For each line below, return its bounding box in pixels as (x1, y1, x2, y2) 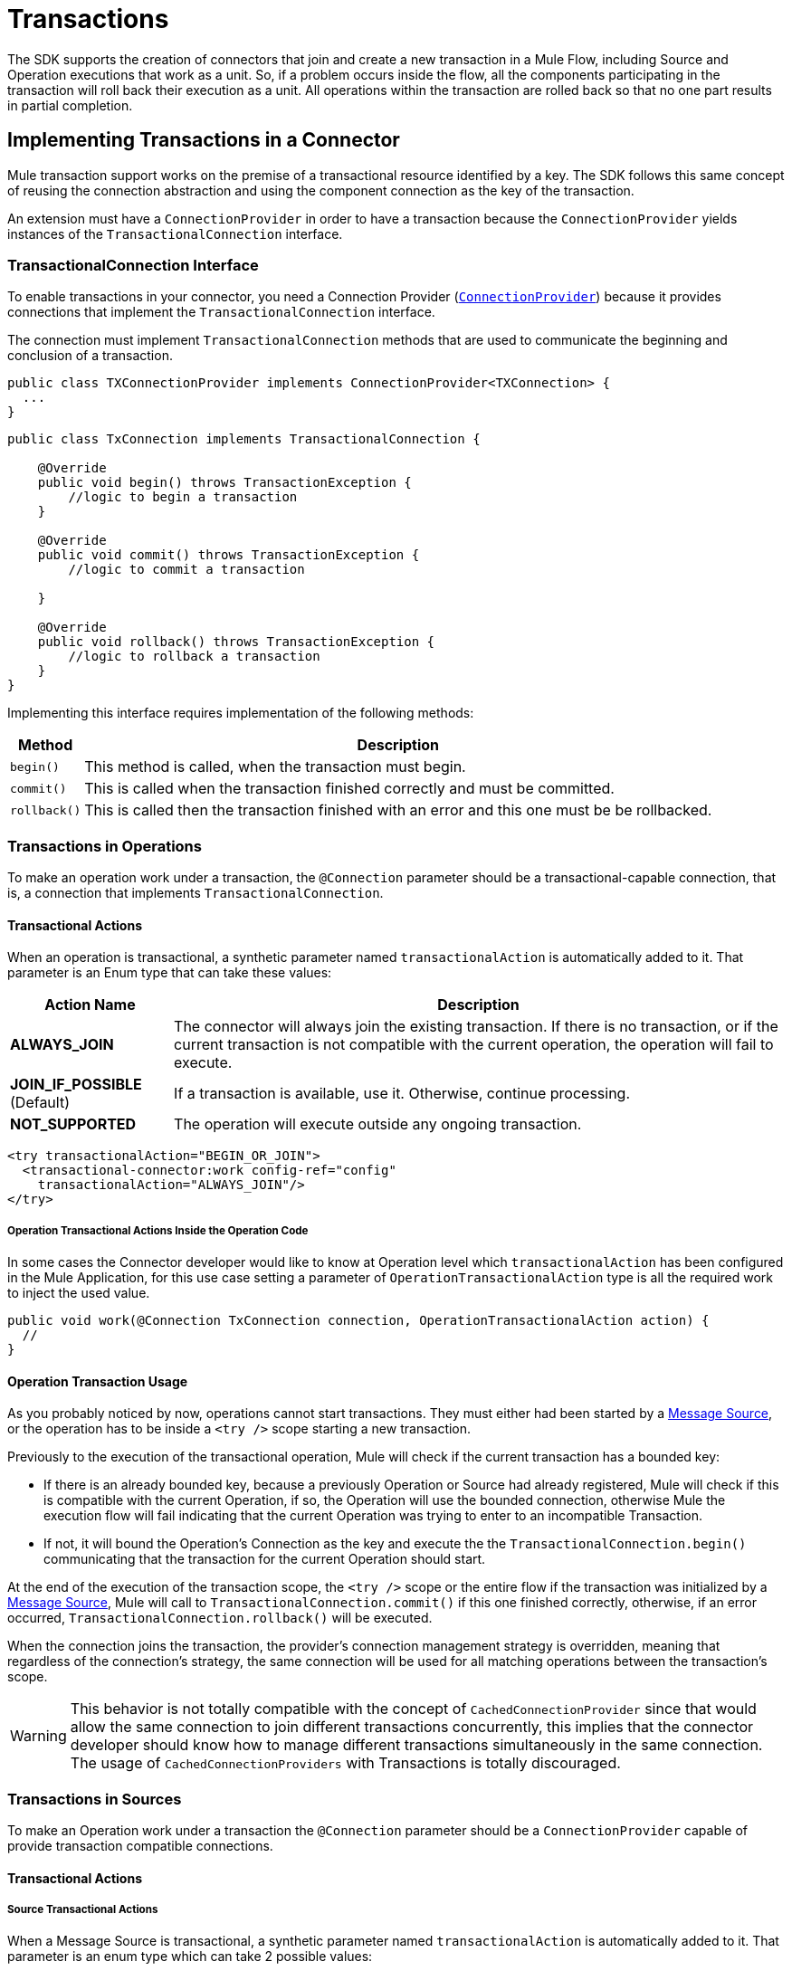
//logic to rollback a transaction (68, 649, 320, 664)
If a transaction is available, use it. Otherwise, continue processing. (174, 1084, 631, 1103)
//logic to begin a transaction (68, 490, 298, 505)
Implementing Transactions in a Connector (7, 129, 400, 152)
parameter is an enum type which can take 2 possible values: (7, 1948, 373, 1965)
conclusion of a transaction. (7, 348, 173, 364)
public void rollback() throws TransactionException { (37, 634, 435, 650)
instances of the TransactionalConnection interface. (7, 225, 343, 242)
